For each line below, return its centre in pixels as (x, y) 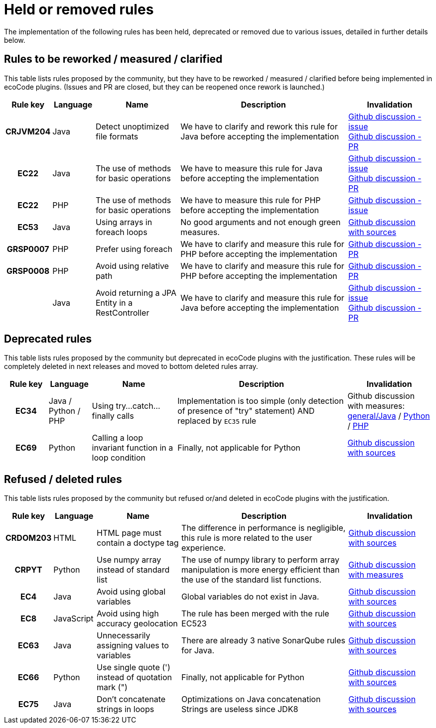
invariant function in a (133, 448)
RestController (122, 312)
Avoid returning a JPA (136, 293)
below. (15, 40)
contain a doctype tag (138, 543)
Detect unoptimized (132, 126)
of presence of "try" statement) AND (246, 411)
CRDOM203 (29, 538)
